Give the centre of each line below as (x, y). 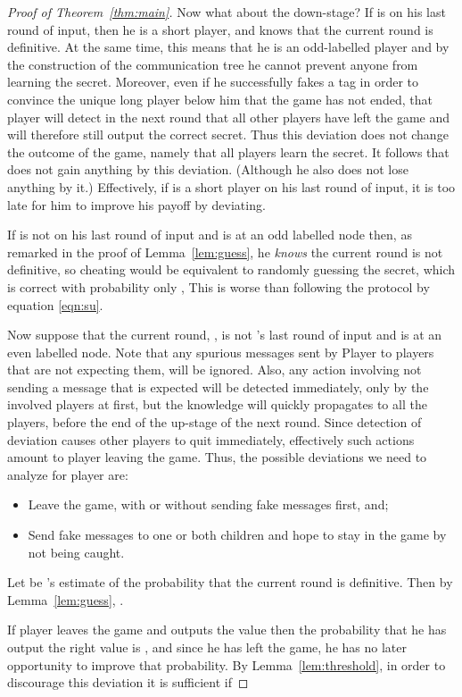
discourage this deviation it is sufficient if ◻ (128, 682)
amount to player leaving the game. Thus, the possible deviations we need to (217, 457)
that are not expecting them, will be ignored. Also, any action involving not (214, 369)
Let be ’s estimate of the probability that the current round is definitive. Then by (230, 582)
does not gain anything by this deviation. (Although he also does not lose (208, 169)
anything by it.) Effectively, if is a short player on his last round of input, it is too (231, 186)
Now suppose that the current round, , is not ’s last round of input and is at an (225, 335)
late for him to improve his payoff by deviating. (136, 204)
